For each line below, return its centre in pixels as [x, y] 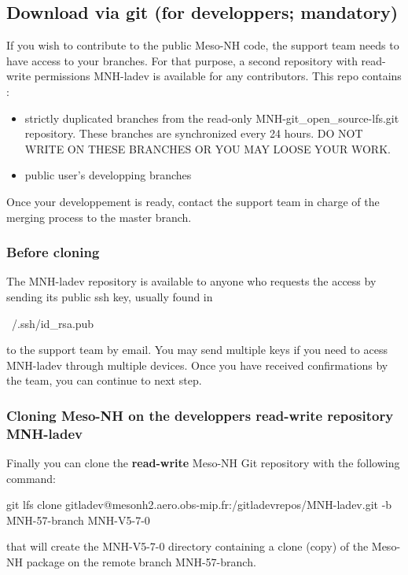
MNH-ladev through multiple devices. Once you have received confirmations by [197, 365]
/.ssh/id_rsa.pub [53, 323]
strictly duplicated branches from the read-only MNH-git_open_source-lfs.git [212, 118]
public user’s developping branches [108, 175]
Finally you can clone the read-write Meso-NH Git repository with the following [203, 463]
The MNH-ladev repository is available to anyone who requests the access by [191, 281]
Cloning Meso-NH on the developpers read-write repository [200, 415]
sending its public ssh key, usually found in [110, 296]
